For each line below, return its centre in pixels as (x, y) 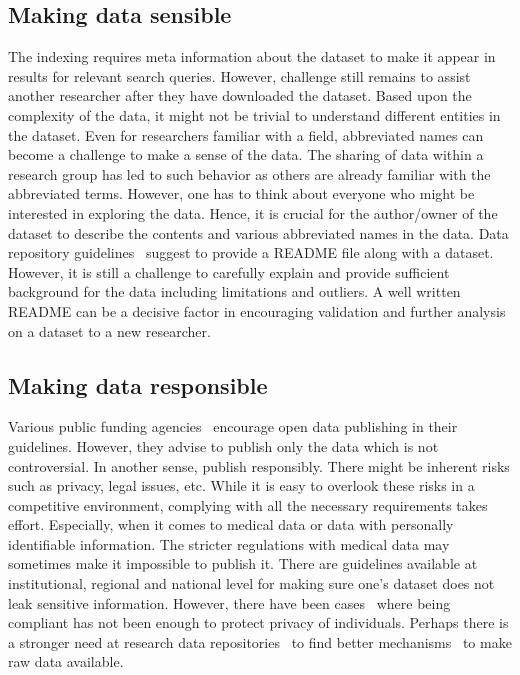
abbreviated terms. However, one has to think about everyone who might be (241, 193)
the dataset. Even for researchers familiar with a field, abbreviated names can (246, 134)
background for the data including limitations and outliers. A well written (234, 291)
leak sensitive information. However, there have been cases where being (229, 602)
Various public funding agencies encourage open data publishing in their (233, 426)
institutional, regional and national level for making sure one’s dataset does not (251, 583)
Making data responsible (138, 384)
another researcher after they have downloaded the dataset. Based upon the (240, 95)
